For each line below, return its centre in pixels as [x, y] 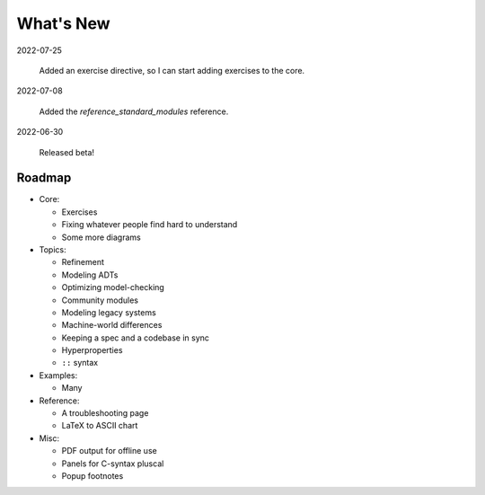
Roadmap [44, 178]
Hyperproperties [92, 350]
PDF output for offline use [109, 451]
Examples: [58, 375]
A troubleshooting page [105, 413]
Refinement [83, 262]
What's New [64, 23]
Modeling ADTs [90, 275]
